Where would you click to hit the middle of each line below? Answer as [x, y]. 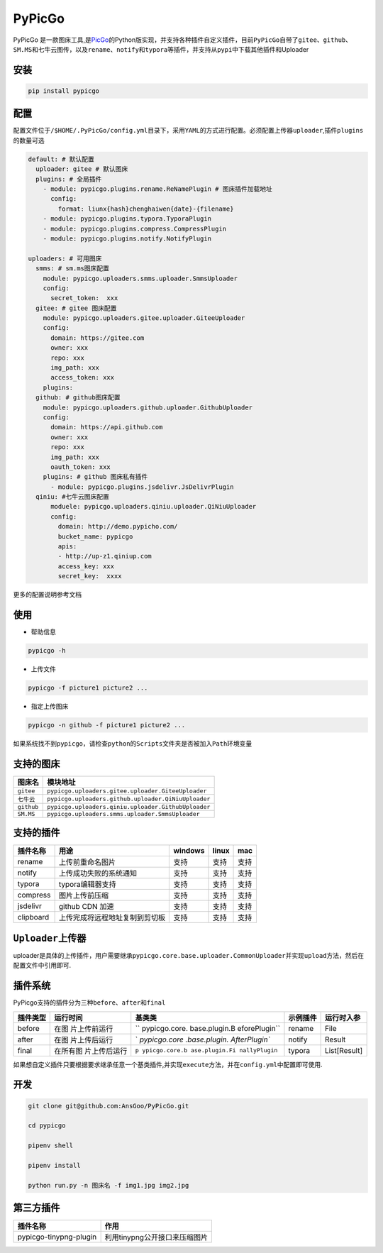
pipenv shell [51, 1146]
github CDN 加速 [86, 907]
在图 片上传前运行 [84, 1029]
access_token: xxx [83, 377]
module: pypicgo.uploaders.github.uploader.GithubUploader [148, 407]
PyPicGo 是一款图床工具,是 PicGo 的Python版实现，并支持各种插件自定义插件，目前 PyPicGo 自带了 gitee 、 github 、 [183, 40]
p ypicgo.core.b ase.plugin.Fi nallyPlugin [206, 1050]
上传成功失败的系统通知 [98, 873]
